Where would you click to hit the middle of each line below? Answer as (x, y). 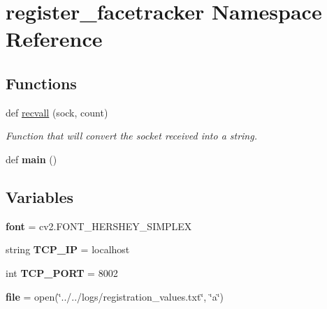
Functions (41, 83)
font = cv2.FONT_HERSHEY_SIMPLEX (99, 226)
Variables (40, 196)
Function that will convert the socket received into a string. (131, 136)
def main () (31, 159)
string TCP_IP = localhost (68, 249)
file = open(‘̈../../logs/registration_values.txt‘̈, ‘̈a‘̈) (115, 296)
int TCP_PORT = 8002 (62, 272)
